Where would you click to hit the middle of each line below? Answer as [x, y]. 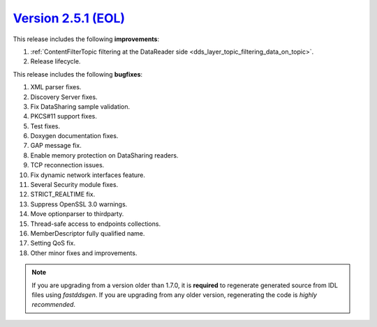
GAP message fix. [56, 146]
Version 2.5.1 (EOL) [69, 18]
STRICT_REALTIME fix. [63, 195]
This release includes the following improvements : [86, 39]
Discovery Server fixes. [64, 97]
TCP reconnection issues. [67, 165]
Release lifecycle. [56, 61]
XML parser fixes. [56, 87]
